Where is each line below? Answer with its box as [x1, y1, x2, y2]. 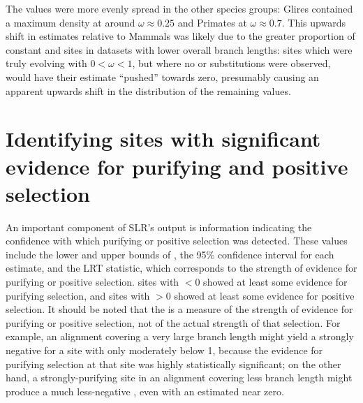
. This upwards [281, 15, 346, 29]
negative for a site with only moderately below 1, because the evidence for [6, 343, 323, 357]
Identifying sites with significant [6, 124, 321, 153]
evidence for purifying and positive [6, 152, 348, 180]
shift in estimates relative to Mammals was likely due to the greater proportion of [6, 29, 355, 43]
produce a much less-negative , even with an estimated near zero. [6, 383, 284, 398]
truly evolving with [6, 56, 87, 71]
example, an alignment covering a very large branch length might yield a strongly [6, 329, 354, 344]
